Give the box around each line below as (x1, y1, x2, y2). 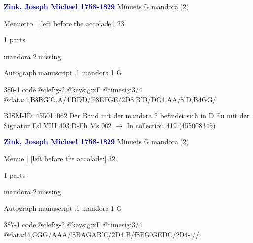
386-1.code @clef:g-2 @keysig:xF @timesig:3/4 (4, 84, 142, 94)
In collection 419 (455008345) (127, 120, 216, 130)
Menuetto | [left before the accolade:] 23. (4, 18, 126, 28)
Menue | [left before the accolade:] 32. (4, 153, 117, 163)
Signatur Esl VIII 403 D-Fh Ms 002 (4, 120, 112, 130)
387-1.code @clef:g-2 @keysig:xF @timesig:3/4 (4, 219, 142, 230)
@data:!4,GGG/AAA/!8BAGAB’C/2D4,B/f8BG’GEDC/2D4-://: (4, 229, 201, 239)
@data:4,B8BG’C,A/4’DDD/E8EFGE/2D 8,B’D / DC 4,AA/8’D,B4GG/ (4, 94, 216, 104)
